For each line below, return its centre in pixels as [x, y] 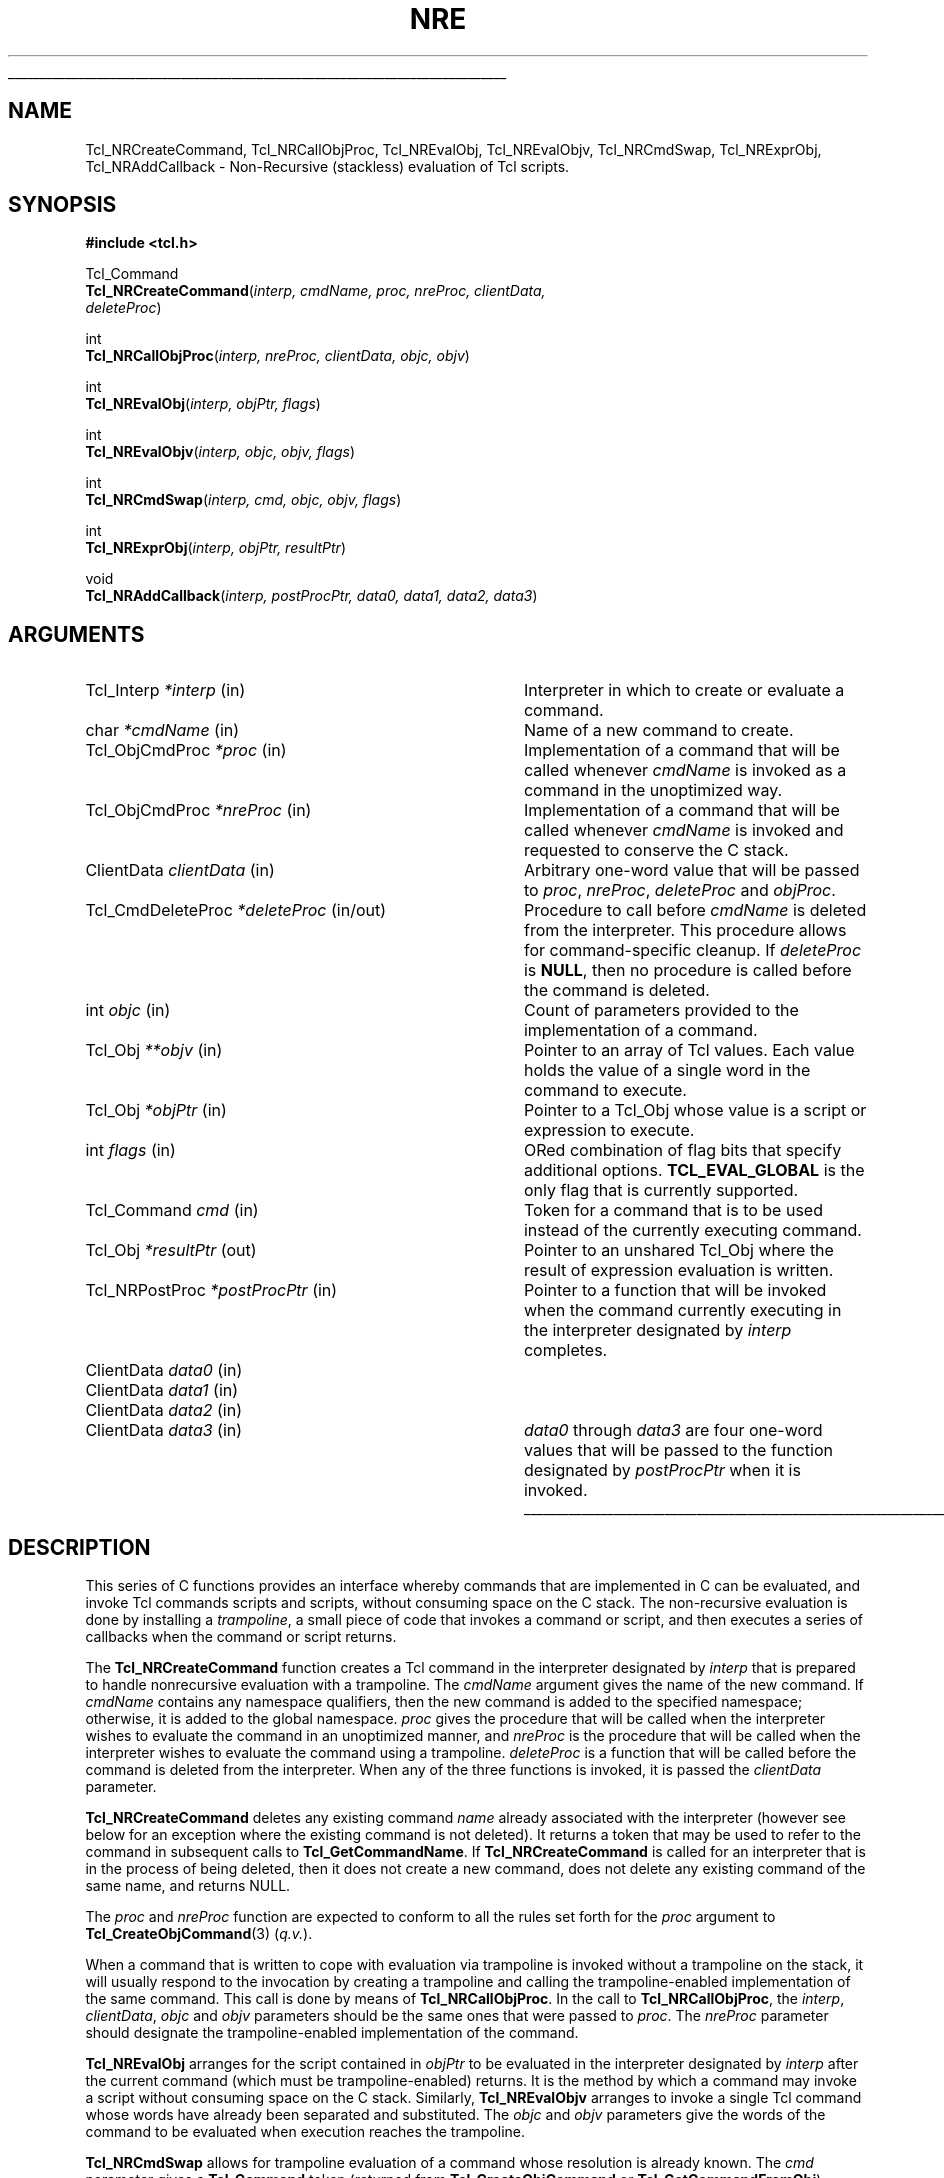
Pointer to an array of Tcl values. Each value [689, 1050]
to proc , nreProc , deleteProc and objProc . [679, 890]
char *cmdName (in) [162, 730]
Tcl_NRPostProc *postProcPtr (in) [211, 1290]
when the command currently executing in [682, 1310]
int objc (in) [128, 1010]
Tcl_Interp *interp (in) [165, 690]
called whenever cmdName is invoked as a [685, 770]
